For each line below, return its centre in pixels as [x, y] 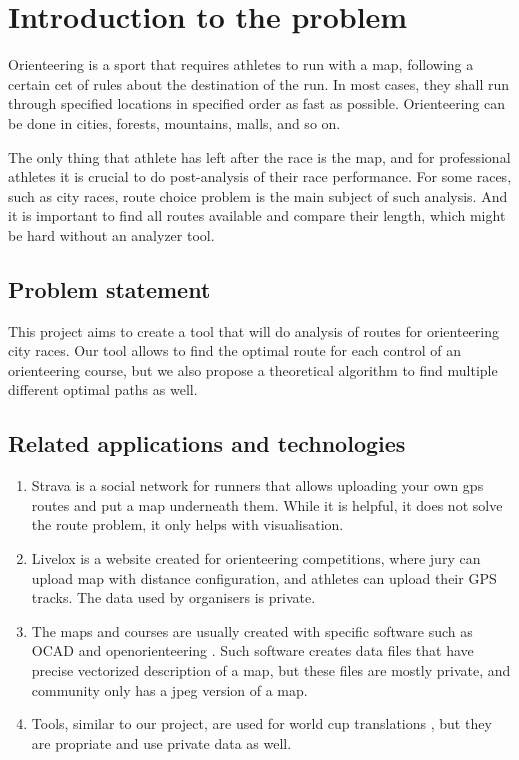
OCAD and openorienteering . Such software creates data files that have [252, 650]
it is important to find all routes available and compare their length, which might [257, 215]
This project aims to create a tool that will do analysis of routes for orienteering [253, 330]
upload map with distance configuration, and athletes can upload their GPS [264, 577]
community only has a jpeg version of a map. [169, 689]
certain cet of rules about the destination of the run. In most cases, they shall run [259, 83]
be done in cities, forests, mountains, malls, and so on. [174, 122]
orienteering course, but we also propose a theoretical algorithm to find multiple [253, 369]
